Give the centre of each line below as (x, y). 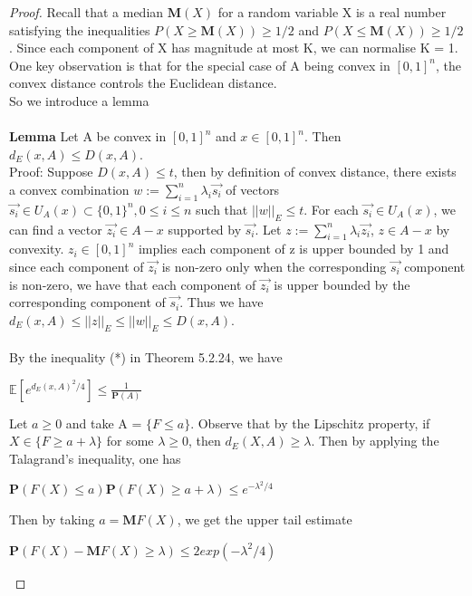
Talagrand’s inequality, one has (95, 458)
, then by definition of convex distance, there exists (315, 172)
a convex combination (69, 189)
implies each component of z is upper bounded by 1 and (294, 249)
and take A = (104, 423)
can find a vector (56, 229)
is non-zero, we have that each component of (133, 284)
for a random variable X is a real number (332, 12)
